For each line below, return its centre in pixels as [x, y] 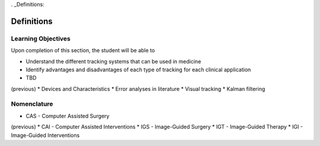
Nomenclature [32, 104]
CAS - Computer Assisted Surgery [68, 116]
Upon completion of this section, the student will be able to [83, 50]
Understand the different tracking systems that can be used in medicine [113, 61]
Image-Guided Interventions [45, 135]
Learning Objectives [41, 39]
